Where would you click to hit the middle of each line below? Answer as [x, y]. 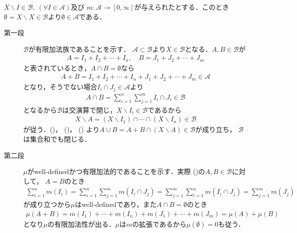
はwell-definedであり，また [116, 204]
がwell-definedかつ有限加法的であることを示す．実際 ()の [116, 171]
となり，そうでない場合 [60, 86]
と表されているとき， [57, 67]
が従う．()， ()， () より [62, 129]
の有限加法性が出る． [82, 224]
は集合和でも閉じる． [57, 138]
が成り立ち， [216, 129]
